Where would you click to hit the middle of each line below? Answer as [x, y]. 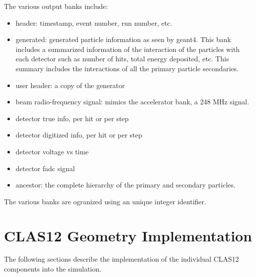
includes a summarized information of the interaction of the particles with [128, 49]
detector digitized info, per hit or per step [79, 135]
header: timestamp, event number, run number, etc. [94, 23]
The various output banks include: [56, 6]
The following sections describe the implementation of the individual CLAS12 [122, 259]
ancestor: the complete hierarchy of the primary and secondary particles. [126, 185]
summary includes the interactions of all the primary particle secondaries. [127, 68]
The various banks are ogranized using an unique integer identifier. [105, 201]
